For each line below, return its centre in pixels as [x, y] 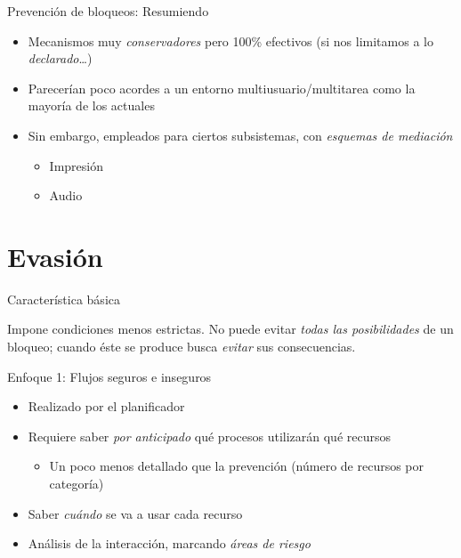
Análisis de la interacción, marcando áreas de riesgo [169, 543]
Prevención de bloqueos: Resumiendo [108, 11]
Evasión [55, 256]
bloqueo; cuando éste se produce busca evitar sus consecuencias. [182, 347]
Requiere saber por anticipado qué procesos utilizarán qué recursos [209, 436]
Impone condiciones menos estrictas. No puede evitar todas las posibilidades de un [230, 329]
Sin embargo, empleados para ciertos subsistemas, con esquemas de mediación [240, 135]
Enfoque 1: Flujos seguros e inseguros [109, 376]
